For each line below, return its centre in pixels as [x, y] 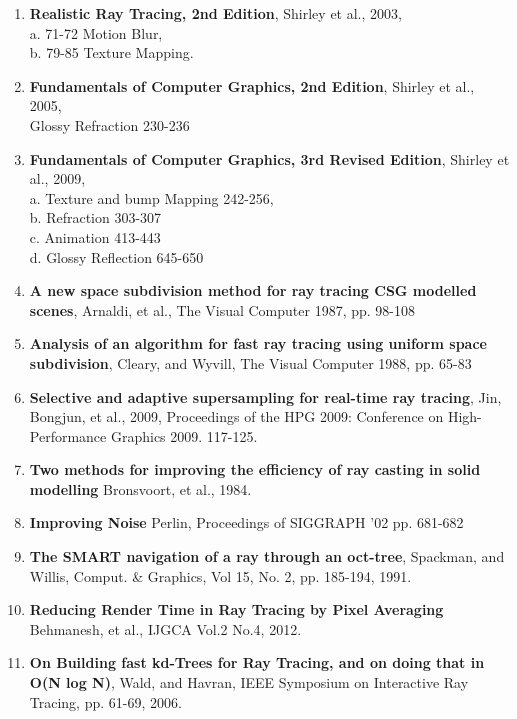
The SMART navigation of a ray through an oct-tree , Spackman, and [267, 556]
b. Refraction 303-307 [95, 217]
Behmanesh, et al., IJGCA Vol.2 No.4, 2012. [165, 628]
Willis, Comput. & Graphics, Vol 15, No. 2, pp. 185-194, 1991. [220, 575]
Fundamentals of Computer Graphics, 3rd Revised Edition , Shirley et [269, 158]
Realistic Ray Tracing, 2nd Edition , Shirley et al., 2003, [215, 13]
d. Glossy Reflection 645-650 [116, 256]
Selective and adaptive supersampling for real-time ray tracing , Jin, [265, 396]
